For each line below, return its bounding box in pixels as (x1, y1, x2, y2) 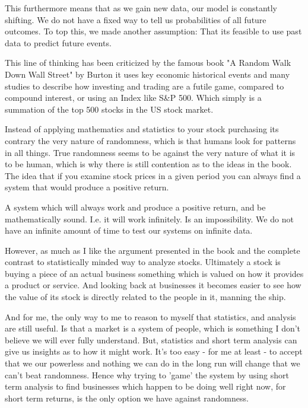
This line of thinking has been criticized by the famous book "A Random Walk (5, 56, 291, 69)
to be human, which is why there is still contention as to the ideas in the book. (5, 158, 292, 170)
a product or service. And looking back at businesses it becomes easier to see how (5, 279, 301, 291)
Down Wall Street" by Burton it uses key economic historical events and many (5, 68, 290, 80)
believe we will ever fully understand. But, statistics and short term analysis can (5, 333, 297, 346)
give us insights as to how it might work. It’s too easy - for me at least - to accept (5, 345, 303, 358)
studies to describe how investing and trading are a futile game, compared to (5, 79, 284, 92)
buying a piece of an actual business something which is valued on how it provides (5, 267, 304, 279)
